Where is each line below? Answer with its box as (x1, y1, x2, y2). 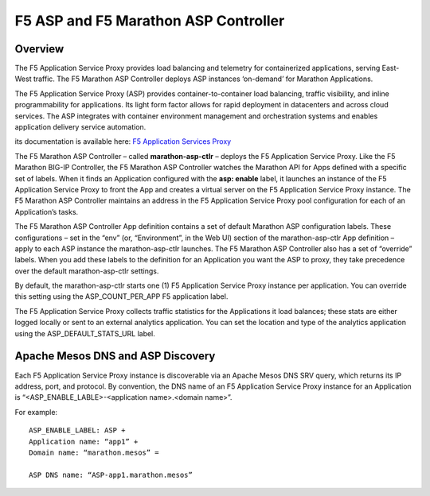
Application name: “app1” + (29, 437, 139, 446)
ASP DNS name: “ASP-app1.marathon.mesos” (29, 470, 193, 479)
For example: (14, 407, 58, 417)
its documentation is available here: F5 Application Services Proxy (14, 137, 232, 146)
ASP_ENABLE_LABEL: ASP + (29, 426, 126, 435)
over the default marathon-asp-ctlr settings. (14, 266, 159, 276)
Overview (14, 42, 64, 56)
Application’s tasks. (14, 207, 79, 216)
